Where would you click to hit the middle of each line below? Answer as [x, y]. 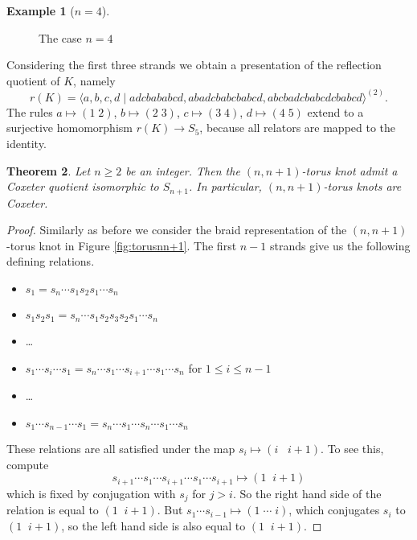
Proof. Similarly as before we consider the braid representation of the [177, 230]
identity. [27, 143]
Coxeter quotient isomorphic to [83, 186]
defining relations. [51, 261]
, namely [94, 80]
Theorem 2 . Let [49, 170]
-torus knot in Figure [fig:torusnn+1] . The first [122, 245]
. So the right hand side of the [307, 493]
